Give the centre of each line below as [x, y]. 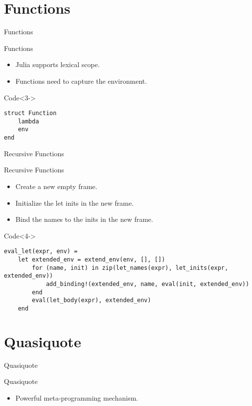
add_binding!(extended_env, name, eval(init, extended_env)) [148, 284]
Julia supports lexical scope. [57, 64]
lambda [28, 121]
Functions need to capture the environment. [81, 81]
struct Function [30, 113]
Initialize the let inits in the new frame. [75, 203]
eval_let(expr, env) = [41, 251]
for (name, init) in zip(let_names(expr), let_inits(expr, [130, 268]
